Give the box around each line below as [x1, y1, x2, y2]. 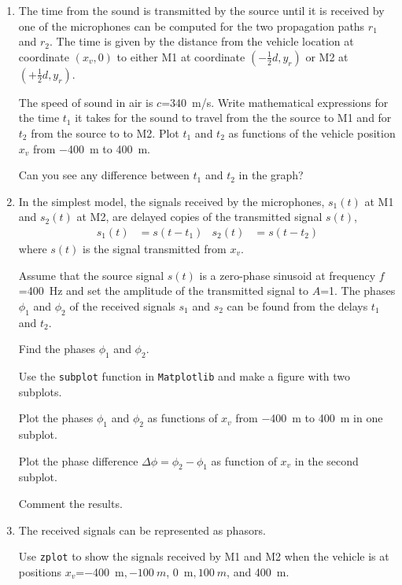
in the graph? [238, 167, 304, 183]
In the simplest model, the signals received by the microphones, [18, 193, 325, 209]
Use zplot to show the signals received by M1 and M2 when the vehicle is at [18, 548, 389, 565]
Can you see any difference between [18, 167, 190, 183]
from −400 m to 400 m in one [235, 410, 383, 426]
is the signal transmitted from [83, 240, 227, 256]
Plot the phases [18, 410, 94, 426]
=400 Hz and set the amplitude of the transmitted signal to [18, 282, 308, 299]
